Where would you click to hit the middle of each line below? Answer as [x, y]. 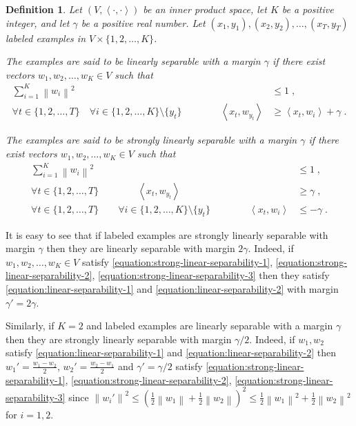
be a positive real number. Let [143, 22]
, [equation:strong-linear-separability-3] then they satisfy [211, 275]
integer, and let [38, 22]
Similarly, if [30, 326]
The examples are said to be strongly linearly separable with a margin [151, 140]
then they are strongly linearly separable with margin [119, 339]
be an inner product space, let [205, 9]
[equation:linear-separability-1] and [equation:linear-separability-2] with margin [172, 288]
